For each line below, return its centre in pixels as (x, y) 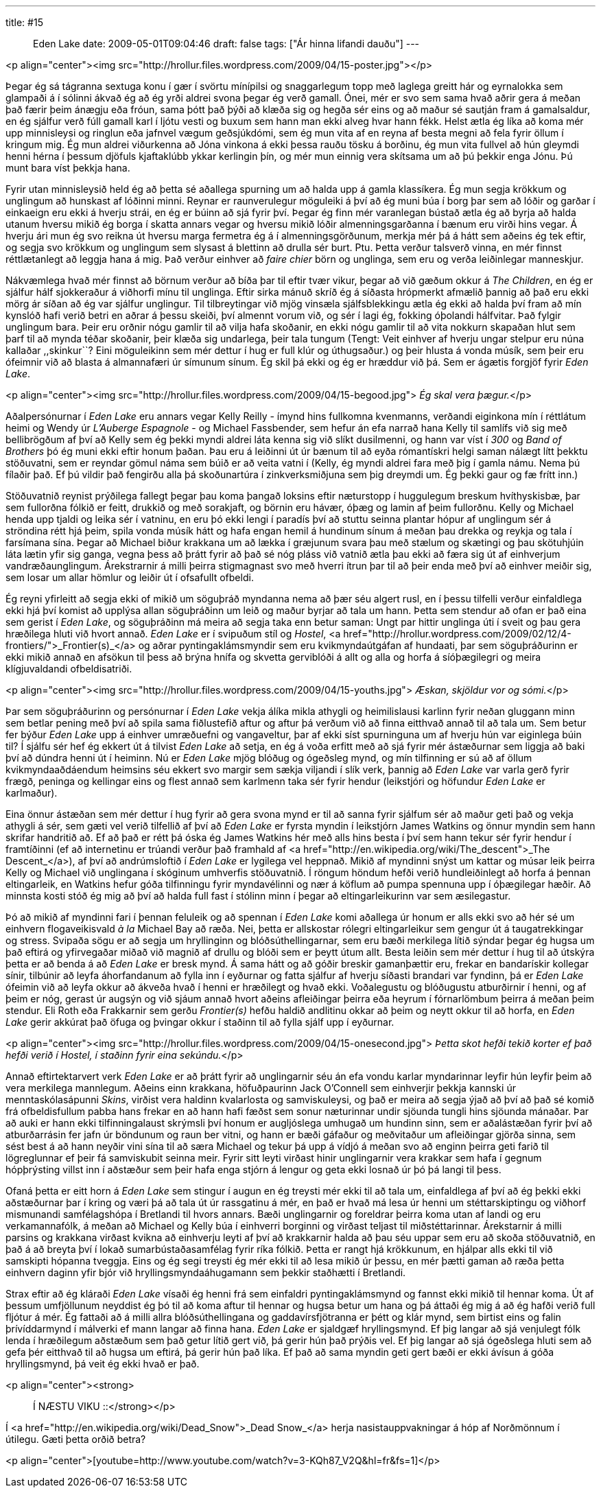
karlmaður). (32, 793)
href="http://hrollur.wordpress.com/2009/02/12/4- (457, 634)
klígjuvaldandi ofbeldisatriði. (69, 669)
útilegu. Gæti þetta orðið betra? (76, 1439)
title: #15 (24, 22)
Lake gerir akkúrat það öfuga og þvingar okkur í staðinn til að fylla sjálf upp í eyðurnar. (200, 1022)
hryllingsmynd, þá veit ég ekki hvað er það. (103, 1364)
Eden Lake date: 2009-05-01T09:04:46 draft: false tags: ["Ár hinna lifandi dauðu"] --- (226, 44)
